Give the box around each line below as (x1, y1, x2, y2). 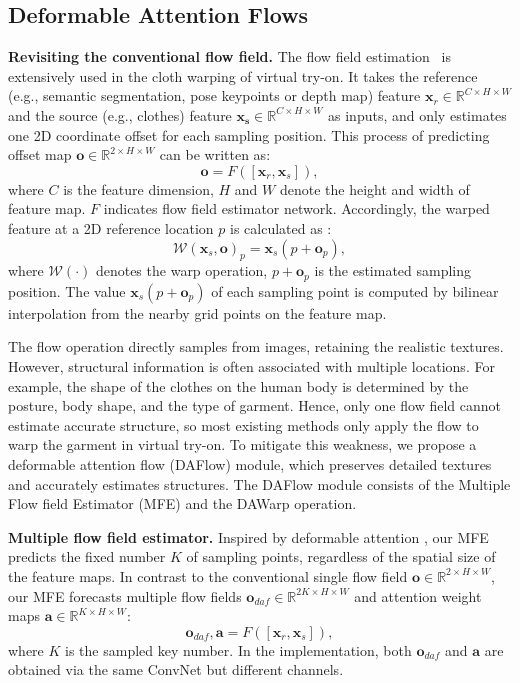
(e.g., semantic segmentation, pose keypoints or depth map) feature (8, 85, 421, 106)
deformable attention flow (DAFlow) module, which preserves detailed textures (8, 453, 492, 474)
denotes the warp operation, (95, 260, 268, 281)
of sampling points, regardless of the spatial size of (186, 546, 496, 567)
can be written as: (159, 144, 271, 165)
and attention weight (354, 585, 482, 606)
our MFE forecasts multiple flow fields (8, 585, 242, 606)
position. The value (8, 280, 126, 301)
